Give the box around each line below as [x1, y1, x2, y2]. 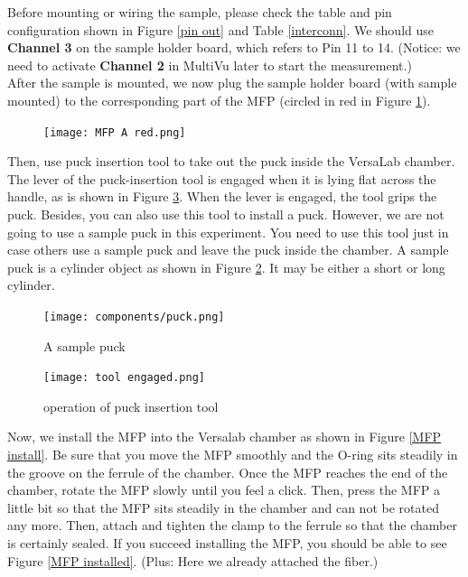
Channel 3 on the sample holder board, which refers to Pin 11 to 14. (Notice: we [7, 38, 461, 57]
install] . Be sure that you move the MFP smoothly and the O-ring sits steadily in [7, 445, 458, 464]
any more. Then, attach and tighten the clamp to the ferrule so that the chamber [7, 516, 457, 535]
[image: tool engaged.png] [43, 371, 205, 385]
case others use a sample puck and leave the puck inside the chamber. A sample [7, 240, 449, 259]
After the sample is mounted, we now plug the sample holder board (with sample [7, 73, 457, 92]
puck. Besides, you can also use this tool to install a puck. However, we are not [7, 205, 445, 223]
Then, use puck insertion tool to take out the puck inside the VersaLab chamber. [7, 152, 455, 171]
